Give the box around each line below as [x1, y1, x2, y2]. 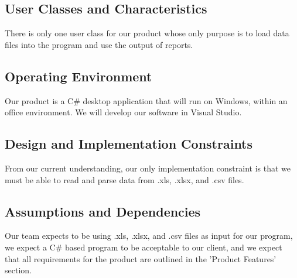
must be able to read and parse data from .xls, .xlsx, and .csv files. [5, 173, 244, 186]
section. [5, 264, 32, 276]
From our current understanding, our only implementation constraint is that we [5, 162, 291, 174]
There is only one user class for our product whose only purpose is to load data [5, 27, 289, 39]
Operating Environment [5, 67, 152, 85]
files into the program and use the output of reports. [5, 38, 193, 50]
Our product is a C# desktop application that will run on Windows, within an [5, 94, 288, 107]
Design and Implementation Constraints [5, 135, 253, 153]
